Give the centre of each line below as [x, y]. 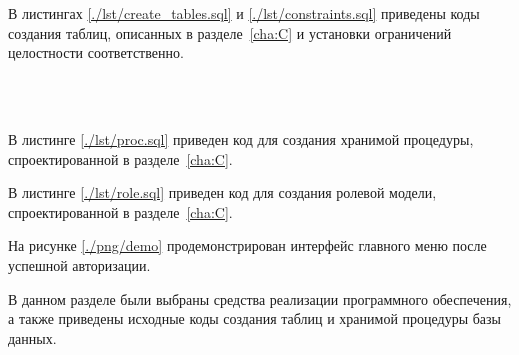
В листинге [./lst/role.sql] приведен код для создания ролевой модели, [222, 192]
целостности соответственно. [96, 52]
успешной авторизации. [79, 264]
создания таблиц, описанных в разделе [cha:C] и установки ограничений [230, 32]
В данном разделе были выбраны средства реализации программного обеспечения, [260, 298]
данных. [32, 337]
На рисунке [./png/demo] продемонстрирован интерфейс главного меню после [247, 245]
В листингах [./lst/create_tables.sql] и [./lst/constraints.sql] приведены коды [244, 13]
